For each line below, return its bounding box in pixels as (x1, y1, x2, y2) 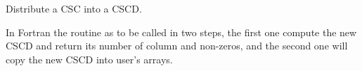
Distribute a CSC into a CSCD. (6, 1, 142, 15)
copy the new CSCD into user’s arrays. (6, 52, 173, 66)
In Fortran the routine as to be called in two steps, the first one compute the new (6, 24, 357, 39)
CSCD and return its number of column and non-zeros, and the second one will (6, 38, 348, 53)
